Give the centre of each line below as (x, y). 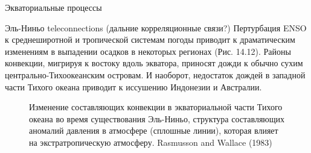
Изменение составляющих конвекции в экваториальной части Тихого (156, 107)
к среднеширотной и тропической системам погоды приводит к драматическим (150, 39)
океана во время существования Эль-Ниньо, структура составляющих (157, 118)
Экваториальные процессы (53, 7)
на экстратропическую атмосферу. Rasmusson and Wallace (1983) (151, 142)
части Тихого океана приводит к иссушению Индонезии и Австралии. (133, 86)
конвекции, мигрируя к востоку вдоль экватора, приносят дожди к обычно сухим (154, 63)
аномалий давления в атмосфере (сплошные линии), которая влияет (154, 130)
